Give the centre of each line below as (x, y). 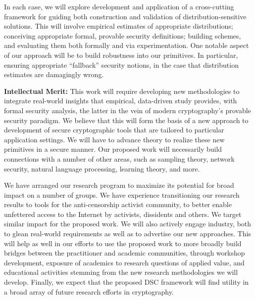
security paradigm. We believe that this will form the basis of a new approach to (126, 120)
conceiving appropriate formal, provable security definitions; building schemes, (123, 35)
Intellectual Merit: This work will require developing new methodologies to (122, 91)
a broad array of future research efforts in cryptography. (89, 291)
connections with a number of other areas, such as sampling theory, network (119, 158)
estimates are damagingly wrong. (54, 74)
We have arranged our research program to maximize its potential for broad (119, 185)
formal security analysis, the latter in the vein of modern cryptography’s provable (127, 110)
